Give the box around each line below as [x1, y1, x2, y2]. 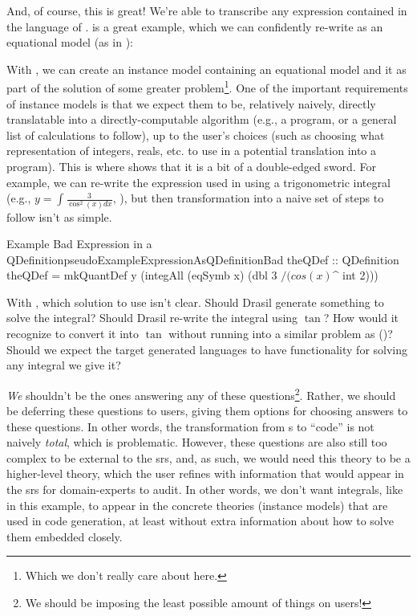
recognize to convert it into [6, 325, 139, 342]
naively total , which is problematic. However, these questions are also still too [6, 434, 387, 451]
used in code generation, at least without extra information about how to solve [6, 512, 394, 529]
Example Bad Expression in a [6, 235, 152, 252]
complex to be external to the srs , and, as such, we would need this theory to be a [6, 449, 411, 466]
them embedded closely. [6, 528, 123, 545]
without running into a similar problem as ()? [168, 325, 393, 342]
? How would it [323, 309, 399, 326]
